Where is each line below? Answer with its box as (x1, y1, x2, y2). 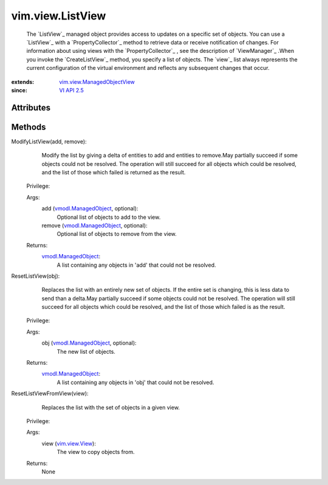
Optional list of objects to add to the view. (56, 213, 161, 221)
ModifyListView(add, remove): (11, 137, 87, 145)
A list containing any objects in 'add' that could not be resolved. (56, 261, 216, 269)
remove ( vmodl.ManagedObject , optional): (41, 222, 148, 229)
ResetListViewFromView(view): (11, 390, 89, 397)
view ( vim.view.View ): (41, 439, 97, 447)
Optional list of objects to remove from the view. (56, 230, 177, 238)
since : (11, 86, 27, 94)
